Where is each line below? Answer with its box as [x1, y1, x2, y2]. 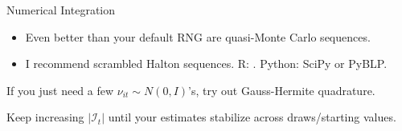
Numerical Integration [6, 2, 116, 18]
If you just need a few [6, 81, 114, 98]
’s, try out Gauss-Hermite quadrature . [188, 81, 375, 98]
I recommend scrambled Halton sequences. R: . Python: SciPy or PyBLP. [25, 55, 388, 72]
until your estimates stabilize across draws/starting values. [108, 109, 396, 125]
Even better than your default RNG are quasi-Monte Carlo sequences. [25, 28, 371, 45]
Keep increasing [6, 109, 84, 125]
